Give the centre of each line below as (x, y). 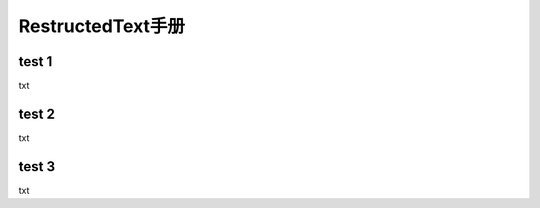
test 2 (36, 113)
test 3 (36, 166)
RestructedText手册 (101, 26)
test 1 (35, 61)
